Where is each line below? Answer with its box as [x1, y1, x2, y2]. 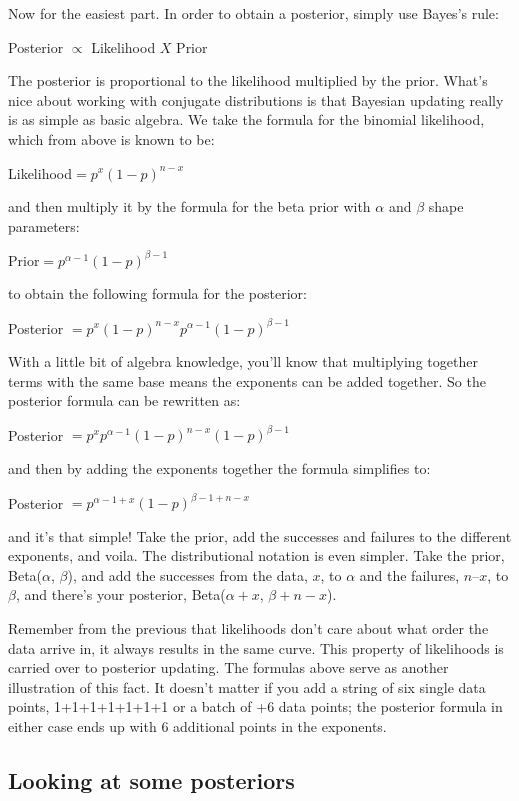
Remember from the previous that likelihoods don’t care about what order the [8, 618, 489, 639]
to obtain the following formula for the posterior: [8, 283, 307, 304]
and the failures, [359, 564, 460, 585]
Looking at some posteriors [8, 765, 295, 796]
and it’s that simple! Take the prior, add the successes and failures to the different [8, 525, 512, 546]
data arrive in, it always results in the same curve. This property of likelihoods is [8, 637, 504, 658]
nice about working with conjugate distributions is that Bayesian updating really [8, 89, 504, 110]
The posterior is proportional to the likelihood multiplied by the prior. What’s [8, 70, 488, 91]
